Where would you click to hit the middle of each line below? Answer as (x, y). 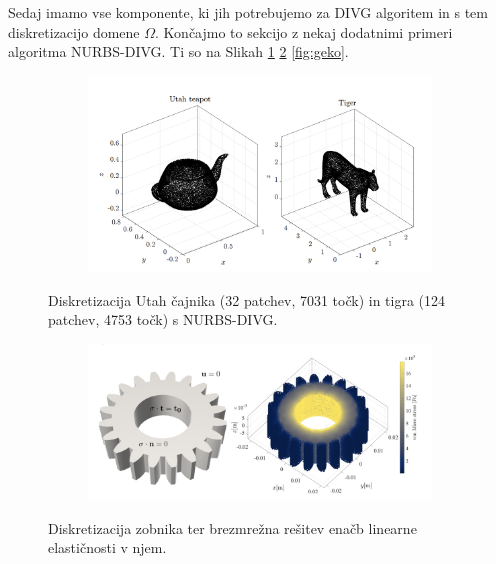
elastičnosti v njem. (107, 547)
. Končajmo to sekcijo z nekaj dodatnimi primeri (304, 31)
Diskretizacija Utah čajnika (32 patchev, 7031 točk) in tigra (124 (247, 299)
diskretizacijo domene (74, 31)
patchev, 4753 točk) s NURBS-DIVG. (163, 319)
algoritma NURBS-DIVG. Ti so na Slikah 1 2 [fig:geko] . (178, 51)
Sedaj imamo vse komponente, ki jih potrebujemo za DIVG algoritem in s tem (248, 12)
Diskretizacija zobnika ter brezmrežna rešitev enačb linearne (232, 527)
